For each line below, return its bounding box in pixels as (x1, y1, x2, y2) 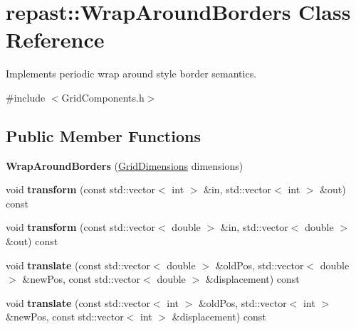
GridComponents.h (61, 90, 145, 104)
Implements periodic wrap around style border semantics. (6, 66, 257, 81)
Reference (6, 25, 105, 54)
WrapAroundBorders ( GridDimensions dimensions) (6, 158, 244, 173)
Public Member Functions (6, 124, 201, 146)
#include (6, 90, 46, 104)
